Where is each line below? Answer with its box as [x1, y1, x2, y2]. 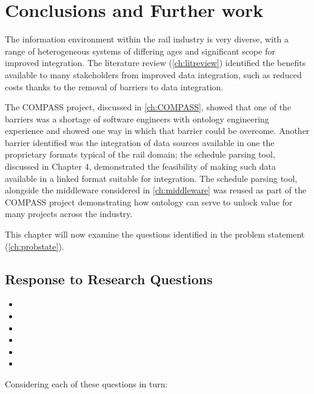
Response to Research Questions [5, 269, 213, 288]
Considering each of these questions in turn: [5, 377, 168, 390]
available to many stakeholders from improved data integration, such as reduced [5, 68, 302, 81]
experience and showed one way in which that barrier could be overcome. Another [5, 124, 310, 137]
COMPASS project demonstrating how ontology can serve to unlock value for [5, 195, 293, 208]
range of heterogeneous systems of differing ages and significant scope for [5, 44, 275, 57]
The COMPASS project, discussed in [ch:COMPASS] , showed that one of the [5, 101, 292, 113]
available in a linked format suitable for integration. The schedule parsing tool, [5, 172, 298, 184]
